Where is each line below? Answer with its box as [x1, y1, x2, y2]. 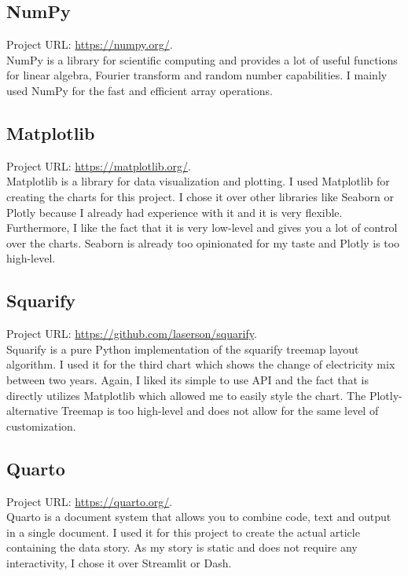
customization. [6, 417, 76, 434]
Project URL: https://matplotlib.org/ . [6, 157, 191, 174]
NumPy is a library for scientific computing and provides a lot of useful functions [6, 51, 398, 68]
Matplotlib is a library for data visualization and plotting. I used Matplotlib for [6, 173, 390, 189]
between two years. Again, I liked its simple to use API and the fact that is [6, 371, 369, 387]
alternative [6, 402, 58, 419]
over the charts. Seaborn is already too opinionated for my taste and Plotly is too [6, 234, 400, 251]
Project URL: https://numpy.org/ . [6, 36, 173, 53]
